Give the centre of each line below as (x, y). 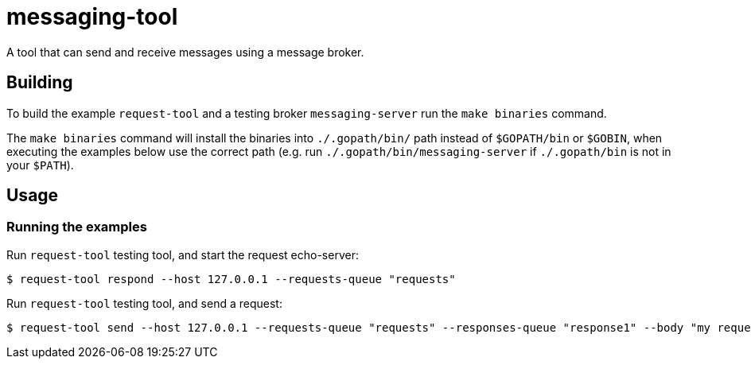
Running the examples (77, 227)
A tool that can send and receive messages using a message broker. (185, 52)
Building (40, 83)
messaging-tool (92, 17)
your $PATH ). (40, 165)
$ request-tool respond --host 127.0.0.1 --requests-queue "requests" (231, 279)
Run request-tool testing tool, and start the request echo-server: (183, 254)
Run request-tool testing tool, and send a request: (144, 303)
